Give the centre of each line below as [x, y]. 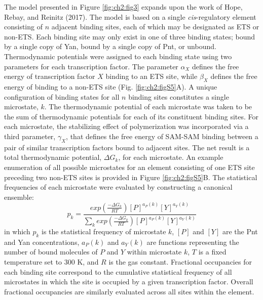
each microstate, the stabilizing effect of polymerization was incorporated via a [126, 126]
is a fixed [212, 252]
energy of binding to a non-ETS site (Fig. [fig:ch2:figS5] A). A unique [111, 86]
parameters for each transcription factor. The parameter [91, 66]
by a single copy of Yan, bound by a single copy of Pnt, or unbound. [110, 46]
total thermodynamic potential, [53, 157]
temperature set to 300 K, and [51, 262]
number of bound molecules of [51, 252]
